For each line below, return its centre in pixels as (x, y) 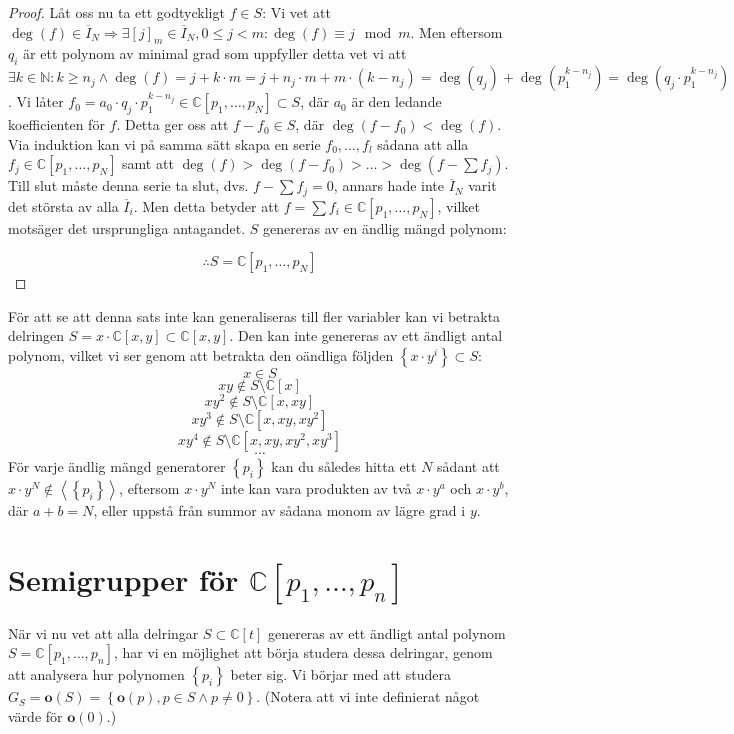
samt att (148, 163)
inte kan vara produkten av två (316, 488)
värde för (35, 715)
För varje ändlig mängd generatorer (117, 466)
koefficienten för (56, 124)
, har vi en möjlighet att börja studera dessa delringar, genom (303, 652)
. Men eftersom (456, 31)
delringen (36, 335)
